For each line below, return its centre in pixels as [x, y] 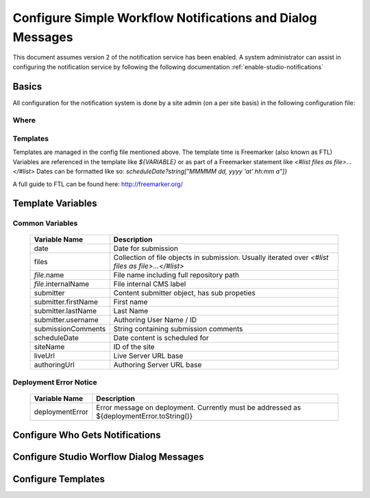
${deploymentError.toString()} [145, 416]
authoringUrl [54, 365]
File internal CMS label [150, 284]
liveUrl [44, 356]
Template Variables [55, 204]
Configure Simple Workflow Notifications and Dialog [165, 18]
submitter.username [66, 320]
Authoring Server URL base [158, 365]
